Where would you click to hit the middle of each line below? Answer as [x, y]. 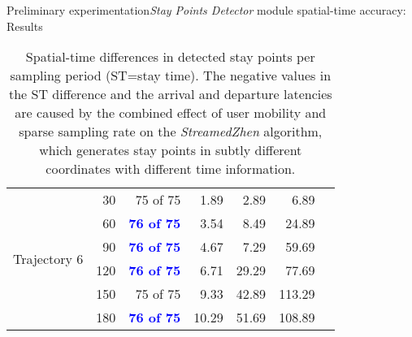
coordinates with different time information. [171, 169]
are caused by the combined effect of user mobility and [171, 113]
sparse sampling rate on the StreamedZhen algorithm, [171, 132]
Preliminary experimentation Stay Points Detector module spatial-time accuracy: [206, 10]
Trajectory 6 [48, 258]
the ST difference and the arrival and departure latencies [170, 94]
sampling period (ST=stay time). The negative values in [171, 76]
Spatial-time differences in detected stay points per [170, 57]
